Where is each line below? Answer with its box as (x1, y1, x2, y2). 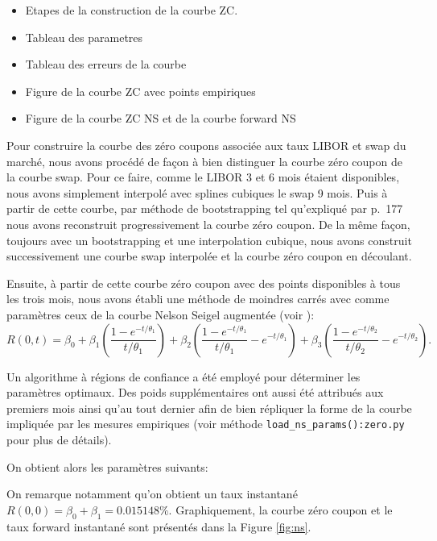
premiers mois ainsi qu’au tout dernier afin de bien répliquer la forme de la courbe (6, 399, 412, 416)
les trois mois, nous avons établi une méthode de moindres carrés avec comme (6, 290, 390, 307)
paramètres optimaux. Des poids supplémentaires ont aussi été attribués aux (6, 384, 384, 401)
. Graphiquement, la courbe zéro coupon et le (168, 501, 393, 518)
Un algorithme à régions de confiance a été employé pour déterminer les (6, 368, 361, 385)
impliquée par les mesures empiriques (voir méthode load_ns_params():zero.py (6, 415, 405, 432)
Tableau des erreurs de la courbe (25, 56, 187, 73)
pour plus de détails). (6, 431, 112, 447)
